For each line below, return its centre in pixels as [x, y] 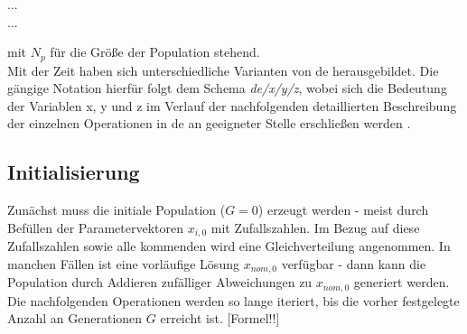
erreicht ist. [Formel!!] [220, 318]
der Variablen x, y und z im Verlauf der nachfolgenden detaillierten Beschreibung [232, 105]
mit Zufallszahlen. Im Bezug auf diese [315, 227]
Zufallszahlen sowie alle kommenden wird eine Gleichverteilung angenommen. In [229, 246]
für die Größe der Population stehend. [155, 52]
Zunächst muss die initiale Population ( [117, 210]
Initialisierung [74, 172]
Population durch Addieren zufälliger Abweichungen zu [160, 282]
